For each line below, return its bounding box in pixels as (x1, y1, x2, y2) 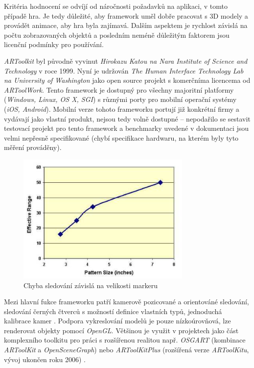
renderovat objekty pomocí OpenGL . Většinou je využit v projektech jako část (4, 325, 239, 335)
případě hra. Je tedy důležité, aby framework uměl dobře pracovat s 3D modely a (4, 10, 248, 21)
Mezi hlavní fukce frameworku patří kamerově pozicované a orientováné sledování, (4, 296, 249, 307)
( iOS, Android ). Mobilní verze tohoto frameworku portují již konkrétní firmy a (4, 103, 239, 114)
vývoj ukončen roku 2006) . (4, 354, 86, 364)
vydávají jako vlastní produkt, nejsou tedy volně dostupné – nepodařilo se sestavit (4, 113, 251, 123)
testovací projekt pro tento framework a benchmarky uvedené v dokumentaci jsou (4, 123, 249, 133)
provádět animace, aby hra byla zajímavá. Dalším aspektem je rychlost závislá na (4, 20, 248, 30)
